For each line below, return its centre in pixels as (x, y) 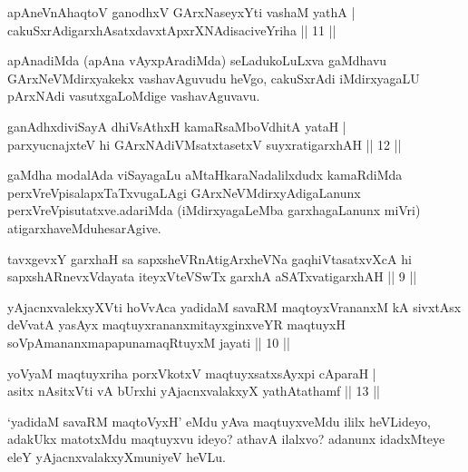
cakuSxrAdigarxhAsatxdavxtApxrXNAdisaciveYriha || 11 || (172, 29)
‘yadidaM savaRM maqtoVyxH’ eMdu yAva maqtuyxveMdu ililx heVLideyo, (219, 421)
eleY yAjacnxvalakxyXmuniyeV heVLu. (117, 456)
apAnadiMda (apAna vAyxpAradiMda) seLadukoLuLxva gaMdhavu (197, 60)
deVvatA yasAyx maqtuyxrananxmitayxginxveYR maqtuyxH (176, 324)
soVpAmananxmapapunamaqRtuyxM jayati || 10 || (149, 342)
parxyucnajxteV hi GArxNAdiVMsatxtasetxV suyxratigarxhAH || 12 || (205, 144)
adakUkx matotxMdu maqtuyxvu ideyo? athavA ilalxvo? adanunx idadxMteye (226, 439)
